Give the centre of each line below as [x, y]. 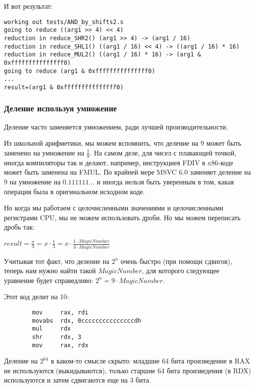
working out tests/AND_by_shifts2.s [64, 22]
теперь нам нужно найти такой [50, 271]
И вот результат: [28, 6]
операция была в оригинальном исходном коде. [74, 191]
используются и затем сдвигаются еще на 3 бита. [78, 380]
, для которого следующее [181, 271]
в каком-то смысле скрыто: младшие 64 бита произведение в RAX [150, 361]
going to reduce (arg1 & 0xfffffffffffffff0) [80, 71]
